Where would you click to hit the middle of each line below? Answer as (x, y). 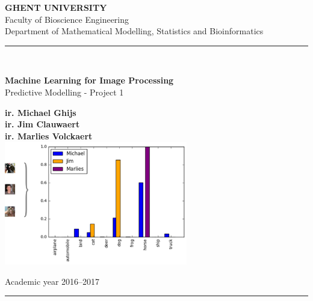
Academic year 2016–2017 (52, 281)
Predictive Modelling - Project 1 (64, 92)
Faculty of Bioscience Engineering (67, 19)
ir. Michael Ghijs (41, 112)
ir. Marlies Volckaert (49, 135)
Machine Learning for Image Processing (89, 80)
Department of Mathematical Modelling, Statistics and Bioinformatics (134, 31)
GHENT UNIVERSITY (56, 7)
